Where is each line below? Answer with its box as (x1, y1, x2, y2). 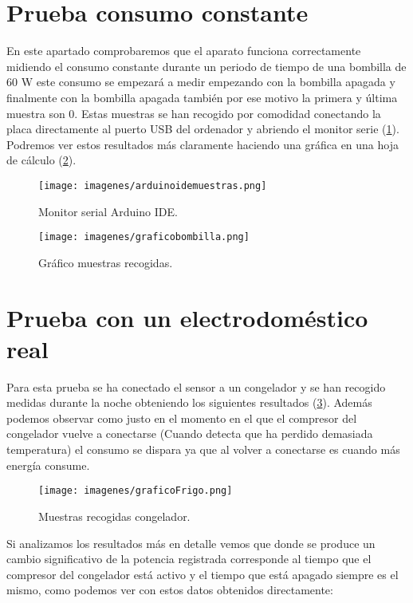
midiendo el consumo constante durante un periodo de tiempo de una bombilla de (6, 57, 407, 74)
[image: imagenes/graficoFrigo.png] (38, 485, 233, 497)
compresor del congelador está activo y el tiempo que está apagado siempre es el (6, 566, 399, 582)
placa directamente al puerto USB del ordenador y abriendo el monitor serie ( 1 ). (6, 120, 399, 137)
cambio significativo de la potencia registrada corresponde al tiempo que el (6, 550, 372, 567)
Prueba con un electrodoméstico (6, 301, 368, 333)
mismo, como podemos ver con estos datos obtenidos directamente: (6, 581, 333, 598)
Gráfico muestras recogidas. (38, 254, 173, 270)
